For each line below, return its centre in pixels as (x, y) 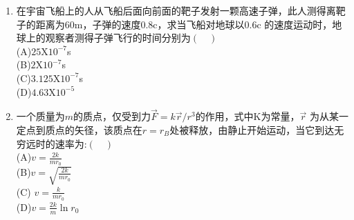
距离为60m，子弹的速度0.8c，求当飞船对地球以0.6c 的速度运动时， (184, 24)
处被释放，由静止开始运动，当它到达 (252, 129)
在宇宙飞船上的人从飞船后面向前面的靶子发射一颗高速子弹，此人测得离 (176, 10)
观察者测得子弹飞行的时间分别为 (118, 38)
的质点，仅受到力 (112, 116)
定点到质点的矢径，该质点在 (79, 129)
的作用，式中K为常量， (248, 116)
